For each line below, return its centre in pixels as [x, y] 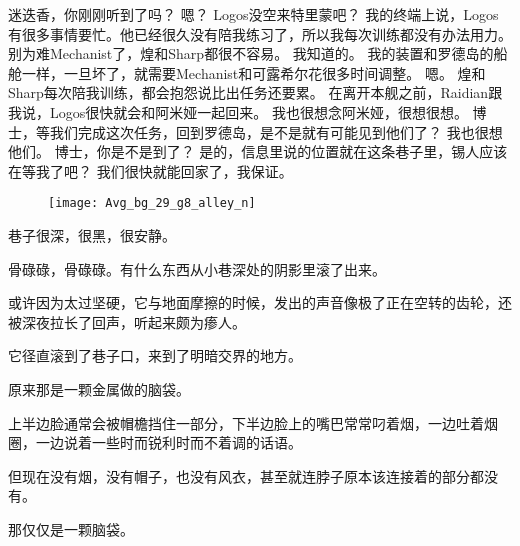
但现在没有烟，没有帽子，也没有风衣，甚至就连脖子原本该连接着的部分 [239, 475]
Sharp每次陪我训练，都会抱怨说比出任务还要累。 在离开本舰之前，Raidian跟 [255, 92]
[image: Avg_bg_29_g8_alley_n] [152, 203]
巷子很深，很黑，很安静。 [92, 235]
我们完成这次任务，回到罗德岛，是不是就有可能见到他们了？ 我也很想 [276, 131]
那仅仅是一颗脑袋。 [71, 528]
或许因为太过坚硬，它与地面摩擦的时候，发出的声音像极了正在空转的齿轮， [253, 302]
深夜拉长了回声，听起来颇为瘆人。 [133, 321]
